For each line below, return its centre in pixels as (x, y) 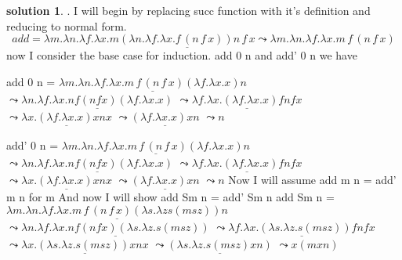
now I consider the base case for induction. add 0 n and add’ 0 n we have (182, 55)
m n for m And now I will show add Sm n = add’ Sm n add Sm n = (170, 197)
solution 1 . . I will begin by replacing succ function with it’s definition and (188, 10)
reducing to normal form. (67, 25)
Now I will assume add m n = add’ (312, 180)
